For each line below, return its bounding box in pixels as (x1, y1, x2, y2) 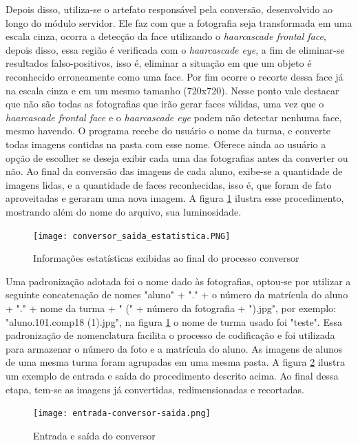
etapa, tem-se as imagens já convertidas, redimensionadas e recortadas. (6, 382, 304, 396)
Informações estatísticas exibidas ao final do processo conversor (33, 251, 299, 265)
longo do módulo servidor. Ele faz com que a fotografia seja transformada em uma (6, 15, 352, 30)
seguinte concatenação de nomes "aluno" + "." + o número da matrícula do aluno (6, 287, 348, 302)
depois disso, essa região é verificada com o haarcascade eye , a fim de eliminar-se (6, 42, 345, 56)
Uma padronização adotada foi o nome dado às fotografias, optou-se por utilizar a (6, 273, 351, 288)
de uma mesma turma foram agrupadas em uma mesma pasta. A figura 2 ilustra (6, 355, 345, 369)
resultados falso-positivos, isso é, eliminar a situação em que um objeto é (6, 56, 312, 70)
